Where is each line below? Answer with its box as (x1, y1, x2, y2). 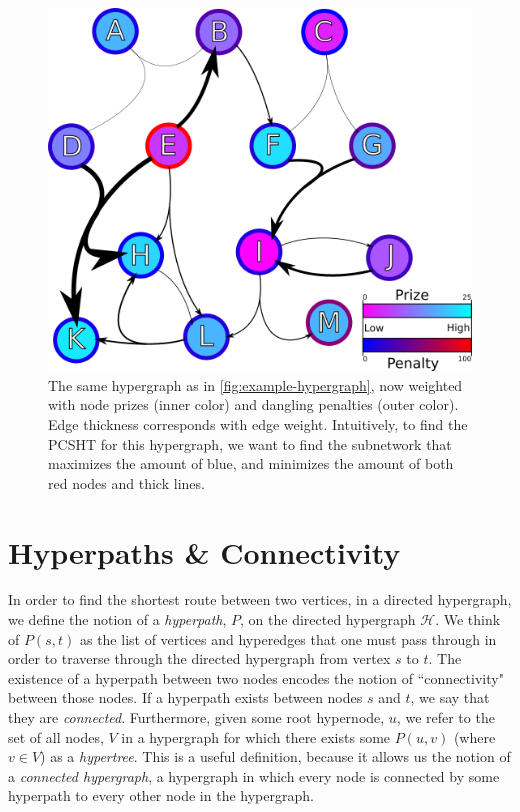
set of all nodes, (8, 726, 104, 747)
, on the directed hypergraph (240, 609, 416, 630)
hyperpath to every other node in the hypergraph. (8, 785, 314, 806)
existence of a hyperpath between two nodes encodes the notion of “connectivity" (8, 667, 504, 688)
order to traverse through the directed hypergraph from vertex (8, 648, 391, 669)
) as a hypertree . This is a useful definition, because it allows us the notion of (40, 746, 511, 767)
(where (453, 726, 496, 747)
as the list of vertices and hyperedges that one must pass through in (79, 628, 497, 649)
